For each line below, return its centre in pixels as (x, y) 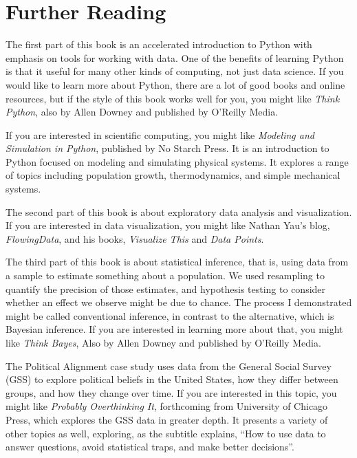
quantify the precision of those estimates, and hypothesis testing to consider (166, 288)
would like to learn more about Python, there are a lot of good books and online (175, 84)
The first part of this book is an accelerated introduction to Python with (159, 44)
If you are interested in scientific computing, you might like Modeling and (160, 134)
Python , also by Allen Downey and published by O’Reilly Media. (142, 112)
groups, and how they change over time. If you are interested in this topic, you (171, 392)
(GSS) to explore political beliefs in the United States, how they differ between (172, 379)
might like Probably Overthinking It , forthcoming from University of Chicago (167, 406)
